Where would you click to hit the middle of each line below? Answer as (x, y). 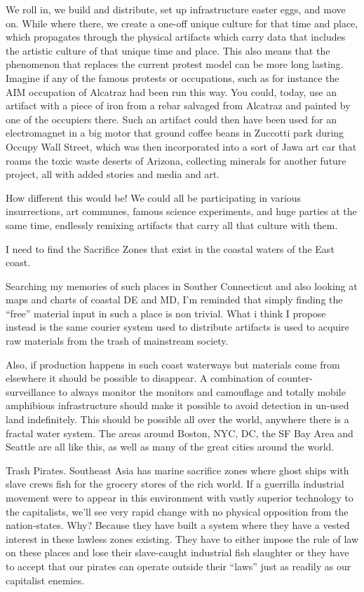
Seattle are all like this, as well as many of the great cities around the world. (170, 447)
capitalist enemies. (45, 580)
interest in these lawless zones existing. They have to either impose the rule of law (182, 538)
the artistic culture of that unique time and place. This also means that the (168, 50)
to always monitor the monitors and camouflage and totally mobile (202, 391)
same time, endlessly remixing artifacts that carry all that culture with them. (172, 225)
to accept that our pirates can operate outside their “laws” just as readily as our (178, 566)
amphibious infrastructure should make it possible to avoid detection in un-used (177, 405)
